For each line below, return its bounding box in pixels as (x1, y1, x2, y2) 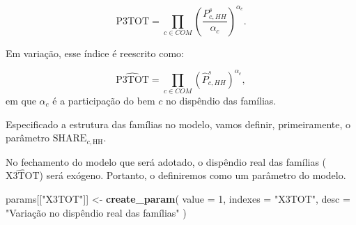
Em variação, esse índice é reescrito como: (6, 45, 184, 60)
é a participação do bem (52, 93, 155, 107)
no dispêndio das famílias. (166, 93, 277, 107)
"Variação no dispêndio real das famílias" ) (6, 205, 187, 219)
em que (6, 93, 36, 107)
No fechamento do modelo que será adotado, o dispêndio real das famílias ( (6, 154, 327, 169)
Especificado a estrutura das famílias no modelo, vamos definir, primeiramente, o (6, 116, 351, 131)
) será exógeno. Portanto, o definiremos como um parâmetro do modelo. (39, 168, 346, 183)
